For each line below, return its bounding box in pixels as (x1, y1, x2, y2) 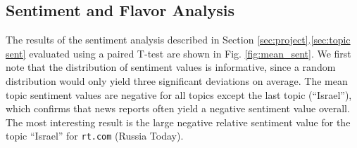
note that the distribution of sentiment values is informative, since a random (6, 60, 336, 74)
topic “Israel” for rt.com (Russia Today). (6, 128, 184, 143)
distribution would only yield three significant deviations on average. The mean (6, 73, 348, 88)
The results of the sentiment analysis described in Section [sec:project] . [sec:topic (6, 32, 351, 47)
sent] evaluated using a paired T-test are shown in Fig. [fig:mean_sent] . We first (6, 46, 351, 60)
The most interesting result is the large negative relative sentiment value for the (6, 114, 351, 129)
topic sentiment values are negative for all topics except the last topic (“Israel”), (6, 87, 352, 102)
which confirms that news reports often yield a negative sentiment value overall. (6, 101, 350, 116)
